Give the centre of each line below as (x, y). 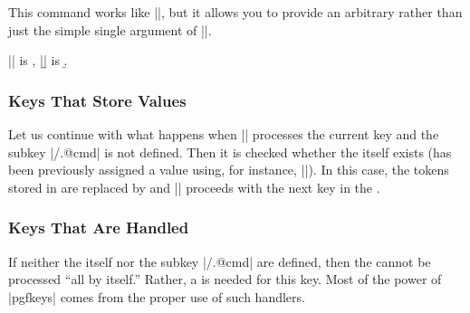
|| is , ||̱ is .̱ (38, 60)
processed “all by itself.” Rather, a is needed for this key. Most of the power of (225, 279)
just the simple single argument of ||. (110, 29)
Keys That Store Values (97, 100)
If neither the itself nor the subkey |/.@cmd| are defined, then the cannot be (220, 261)
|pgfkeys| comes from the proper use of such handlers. (157, 296)
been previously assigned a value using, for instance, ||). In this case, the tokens (229, 170)
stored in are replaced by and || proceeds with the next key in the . (194, 187)
